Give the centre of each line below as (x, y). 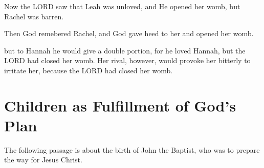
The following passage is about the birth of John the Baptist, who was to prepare (132, 149)
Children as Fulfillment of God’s (120, 105)
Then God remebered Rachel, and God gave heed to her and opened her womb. (129, 33)
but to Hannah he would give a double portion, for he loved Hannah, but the (125, 50)
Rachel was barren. (34, 16)
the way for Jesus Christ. (43, 160)
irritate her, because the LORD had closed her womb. (89, 70)
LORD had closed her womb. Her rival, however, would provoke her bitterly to (127, 60)
